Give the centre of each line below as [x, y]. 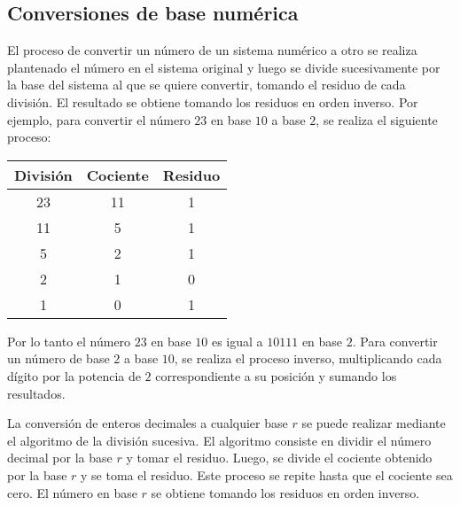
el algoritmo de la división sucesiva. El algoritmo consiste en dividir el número [219, 440]
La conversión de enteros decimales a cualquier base [148, 423]
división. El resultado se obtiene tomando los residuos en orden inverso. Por [213, 101]
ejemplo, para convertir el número [99, 119]
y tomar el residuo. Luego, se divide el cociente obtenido [279, 458]
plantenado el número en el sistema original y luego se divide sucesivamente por [224, 67]
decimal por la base [60, 458]
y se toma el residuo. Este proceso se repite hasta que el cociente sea [267, 474]
